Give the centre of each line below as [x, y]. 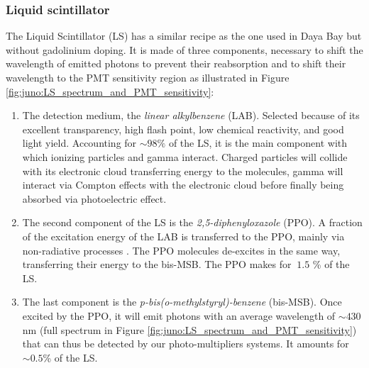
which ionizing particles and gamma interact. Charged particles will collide [185, 156]
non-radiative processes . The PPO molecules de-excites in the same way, [181, 250]
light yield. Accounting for [79, 143]
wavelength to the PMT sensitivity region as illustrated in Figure [148, 77]
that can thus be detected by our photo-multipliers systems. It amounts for [186, 344]
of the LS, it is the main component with [258, 143]
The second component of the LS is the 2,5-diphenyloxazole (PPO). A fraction [192, 222]
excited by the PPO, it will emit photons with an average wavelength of [179, 315]
